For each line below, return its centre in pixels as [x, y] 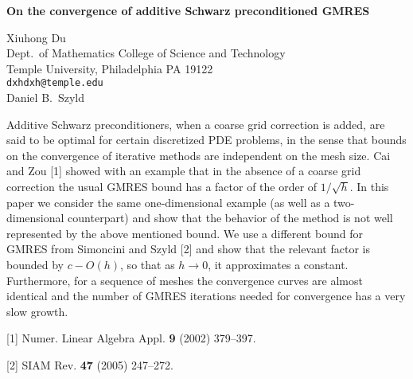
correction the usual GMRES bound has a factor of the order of [162, 186]
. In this [369, 186]
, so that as [148, 264]
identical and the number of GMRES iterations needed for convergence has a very [206, 296]
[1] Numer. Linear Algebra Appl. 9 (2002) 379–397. [131, 338]
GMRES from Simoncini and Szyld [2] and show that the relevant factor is [188, 249]
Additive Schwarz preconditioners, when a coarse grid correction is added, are [196, 124]
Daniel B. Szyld [46, 98]
